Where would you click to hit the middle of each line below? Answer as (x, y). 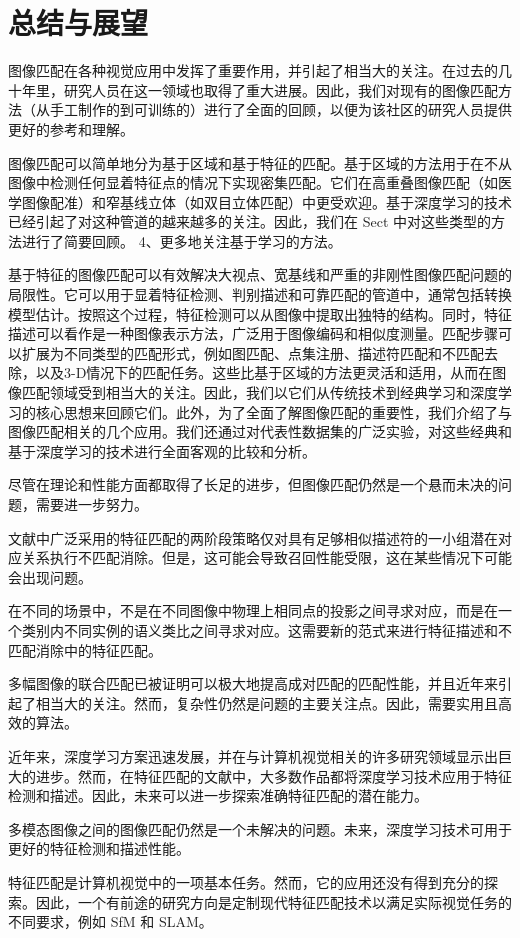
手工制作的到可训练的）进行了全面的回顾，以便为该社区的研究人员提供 (280, 109)
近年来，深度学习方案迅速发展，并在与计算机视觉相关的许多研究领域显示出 (253, 755)
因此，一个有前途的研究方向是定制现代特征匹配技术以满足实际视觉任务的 (273, 901)
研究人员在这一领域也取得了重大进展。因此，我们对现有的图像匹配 (280, 89)
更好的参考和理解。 (71, 128)
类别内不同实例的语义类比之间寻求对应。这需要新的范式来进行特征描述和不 (266, 629)
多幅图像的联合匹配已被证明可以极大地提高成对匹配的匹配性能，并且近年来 (253, 683)
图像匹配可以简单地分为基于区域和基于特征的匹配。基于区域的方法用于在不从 (260, 162)
